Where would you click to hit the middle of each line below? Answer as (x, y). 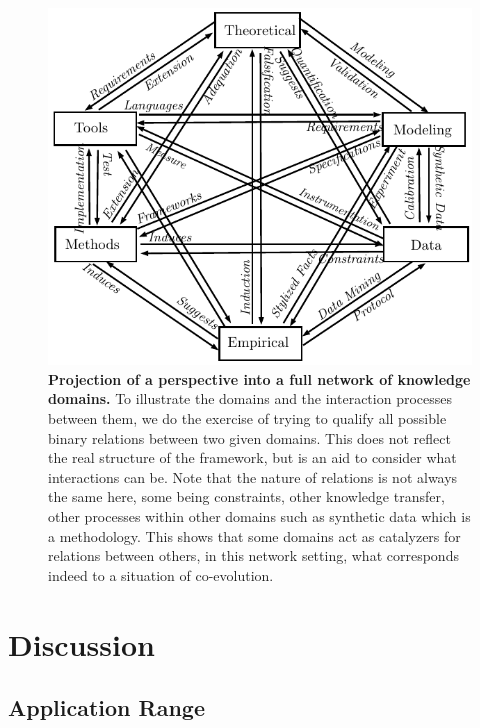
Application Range (107, 707)
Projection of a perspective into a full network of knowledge (259, 378)
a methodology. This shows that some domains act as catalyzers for (254, 535)
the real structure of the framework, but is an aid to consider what (252, 457)
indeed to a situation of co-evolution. (161, 574)
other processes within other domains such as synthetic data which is (259, 516)
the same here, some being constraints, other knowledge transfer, (246, 496)
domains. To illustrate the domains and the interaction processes (250, 398)
